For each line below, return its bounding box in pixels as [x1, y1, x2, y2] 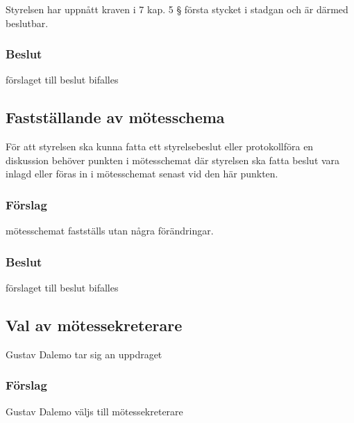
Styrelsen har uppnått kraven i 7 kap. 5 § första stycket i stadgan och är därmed [6, 2, 348, 16]
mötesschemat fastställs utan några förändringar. [6, 223, 214, 238]
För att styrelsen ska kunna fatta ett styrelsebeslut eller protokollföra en [6, 139, 314, 154]
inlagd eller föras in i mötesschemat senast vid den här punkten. [6, 166, 278, 181]
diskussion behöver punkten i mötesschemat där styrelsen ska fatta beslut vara [6, 152, 340, 167]
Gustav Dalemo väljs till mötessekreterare [6, 404, 183, 418]
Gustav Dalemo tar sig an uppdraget [6, 346, 162, 361]
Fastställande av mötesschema [6, 106, 225, 128]
